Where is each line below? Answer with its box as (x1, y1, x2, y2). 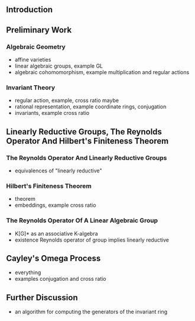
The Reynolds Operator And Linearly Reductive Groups (6, 153, 167, 162)
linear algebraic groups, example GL (14, 62, 103, 70)
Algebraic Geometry (6, 43, 66, 51)
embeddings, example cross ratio (14, 201, 96, 209)
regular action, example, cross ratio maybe (14, 97, 119, 104)
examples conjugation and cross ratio (14, 275, 106, 283)
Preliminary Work (6, 25, 72, 35)
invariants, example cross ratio (14, 110, 90, 117)
